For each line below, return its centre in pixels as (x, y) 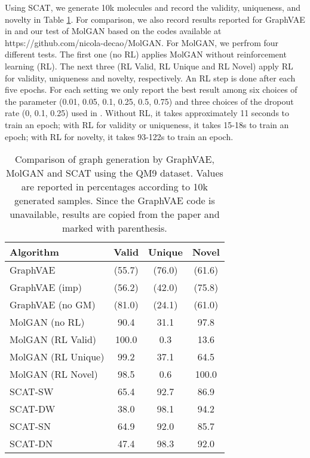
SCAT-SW (32, 392)
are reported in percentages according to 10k (115, 187)
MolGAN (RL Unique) (57, 357)
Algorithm (34, 252)
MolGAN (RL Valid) (53, 339)
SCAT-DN (31, 444)
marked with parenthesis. (114, 228)
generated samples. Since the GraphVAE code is (115, 201)
